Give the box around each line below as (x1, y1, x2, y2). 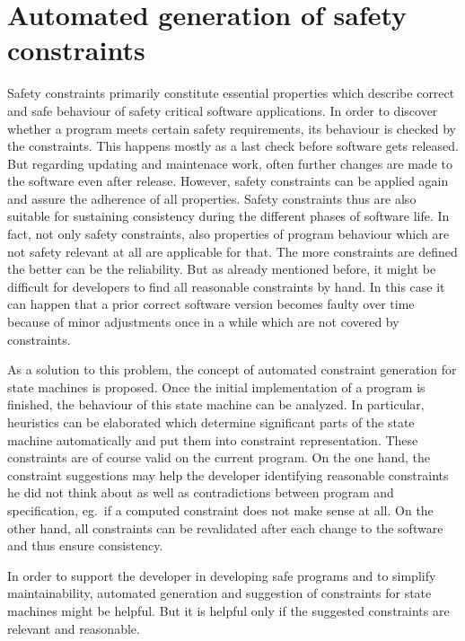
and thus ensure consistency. (7, 536, 163, 555)
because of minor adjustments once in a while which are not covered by (7, 312, 399, 331)
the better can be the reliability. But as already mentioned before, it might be (7, 259, 436, 278)
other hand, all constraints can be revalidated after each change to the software (7, 518, 443, 537)
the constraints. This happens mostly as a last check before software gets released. (7, 136, 459, 155)
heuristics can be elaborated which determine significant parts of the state (7, 413, 415, 431)
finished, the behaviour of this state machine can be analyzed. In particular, (7, 395, 425, 414)
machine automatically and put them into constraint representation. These (7, 430, 418, 449)
